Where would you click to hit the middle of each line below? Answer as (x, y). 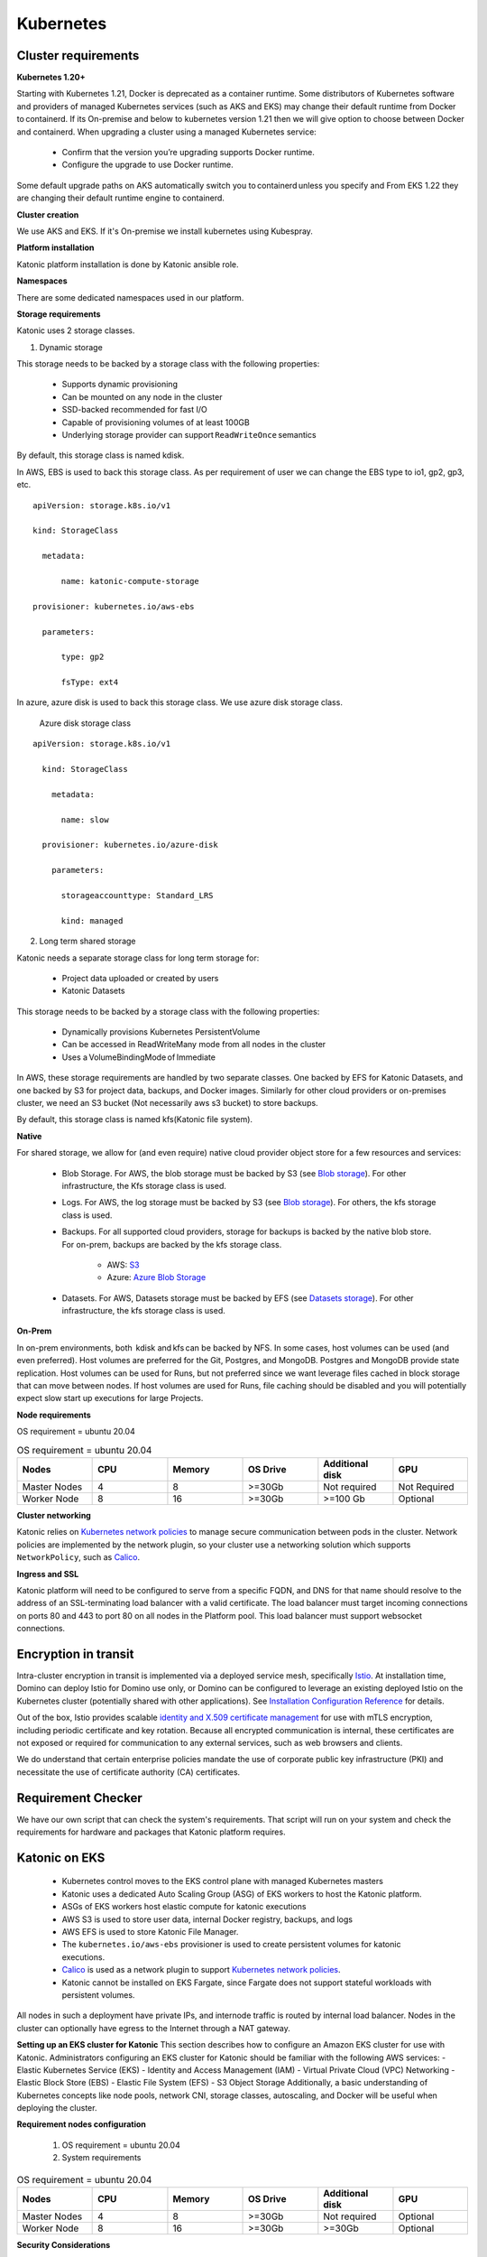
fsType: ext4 (90, 683)
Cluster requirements (78, 56)
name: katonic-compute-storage (130, 581)
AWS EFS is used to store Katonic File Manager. (150, 1932)
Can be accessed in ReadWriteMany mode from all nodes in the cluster (194, 1045)
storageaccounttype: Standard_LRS (137, 895)
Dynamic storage (71, 347)
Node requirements (54, 1415)
